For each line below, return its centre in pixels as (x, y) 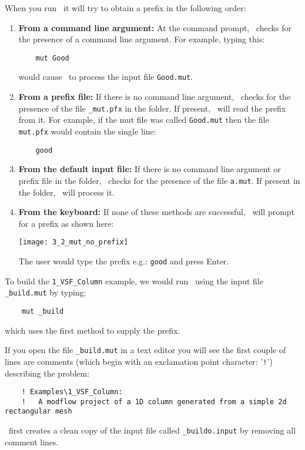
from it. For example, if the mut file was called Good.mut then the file (144, 120)
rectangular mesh (38, 412)
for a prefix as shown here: (66, 223)
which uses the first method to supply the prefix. (93, 330)
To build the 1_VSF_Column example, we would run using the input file (134, 281)
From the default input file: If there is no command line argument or (150, 169)
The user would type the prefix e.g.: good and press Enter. (124, 261)
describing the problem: (47, 373)
